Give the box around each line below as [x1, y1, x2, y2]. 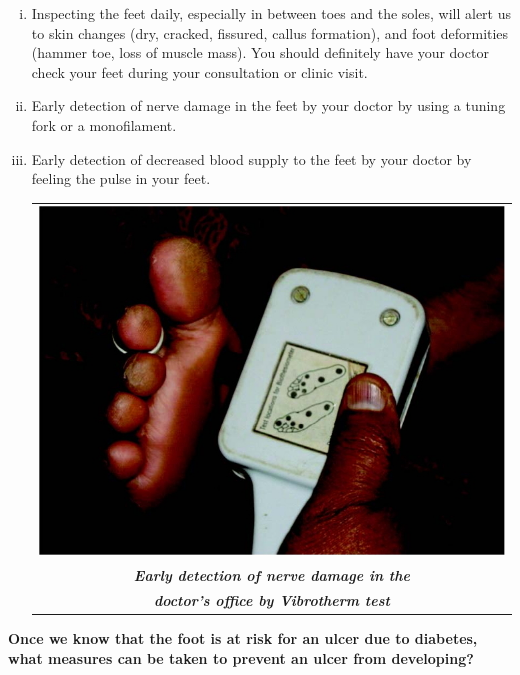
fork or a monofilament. [31, 114, 177, 135]
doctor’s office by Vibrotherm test [153, 590, 390, 611]
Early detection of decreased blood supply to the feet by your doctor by [31, 148, 472, 169]
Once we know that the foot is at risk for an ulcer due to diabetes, [8, 628, 478, 649]
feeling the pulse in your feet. [31, 168, 211, 189]
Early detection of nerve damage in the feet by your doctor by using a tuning [31, 95, 506, 116]
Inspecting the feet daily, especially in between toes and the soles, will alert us [31, 3, 511, 23]
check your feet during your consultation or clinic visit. [31, 61, 368, 82]
